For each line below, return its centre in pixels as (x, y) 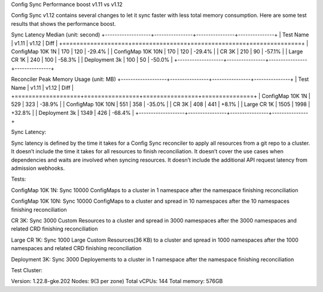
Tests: (19, 179)
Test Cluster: (27, 270)
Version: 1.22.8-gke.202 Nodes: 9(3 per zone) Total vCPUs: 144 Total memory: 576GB (117, 281)
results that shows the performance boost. (63, 23)
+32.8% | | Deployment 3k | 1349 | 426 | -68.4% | (73, 112)
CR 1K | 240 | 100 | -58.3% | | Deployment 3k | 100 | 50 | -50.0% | (92, 60)
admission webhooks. (38, 168)
